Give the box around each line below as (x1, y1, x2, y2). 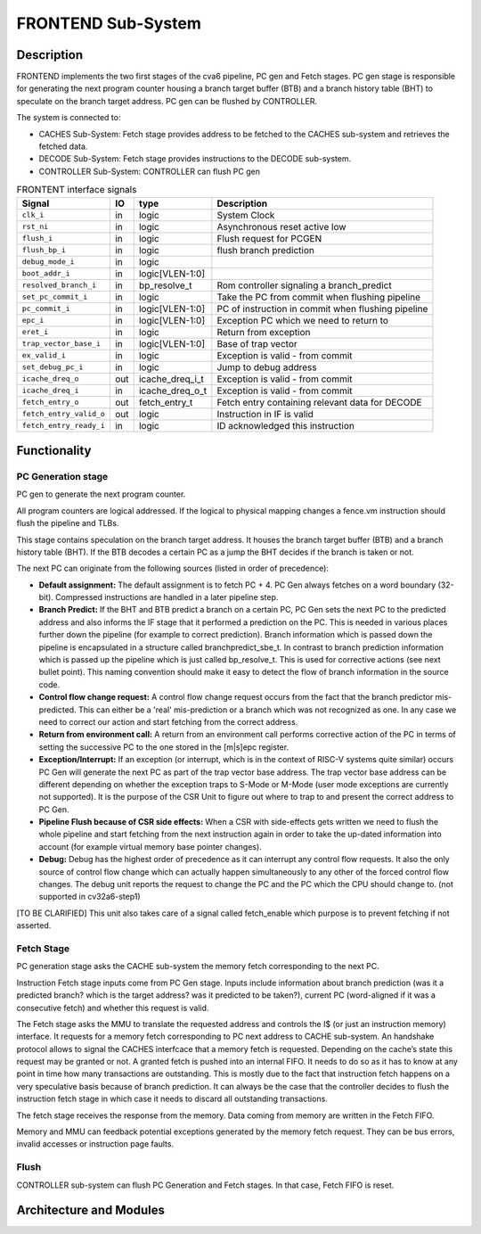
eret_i (21, 327, 49, 337)
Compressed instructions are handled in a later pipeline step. (54, 592, 279, 603)
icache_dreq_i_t (138, 373, 204, 385)
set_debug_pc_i (21, 362, 84, 372)
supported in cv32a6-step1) (38, 892, 142, 902)
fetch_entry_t (138, 396, 193, 408)
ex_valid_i (21, 350, 67, 360)
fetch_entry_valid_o (21, 409, 106, 419)
